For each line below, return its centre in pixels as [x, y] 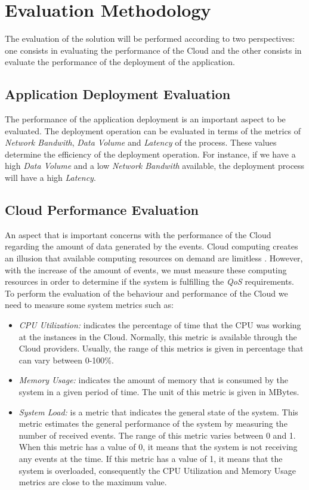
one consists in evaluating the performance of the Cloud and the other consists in [153, 50]
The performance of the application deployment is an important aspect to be [145, 119]
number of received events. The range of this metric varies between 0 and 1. [157, 435]
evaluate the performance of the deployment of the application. [120, 62]
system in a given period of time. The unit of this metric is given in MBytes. [159, 392]
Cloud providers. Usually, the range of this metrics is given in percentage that [161, 348]
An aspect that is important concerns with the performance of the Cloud [138, 234]
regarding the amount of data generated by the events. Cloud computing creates [152, 246]
